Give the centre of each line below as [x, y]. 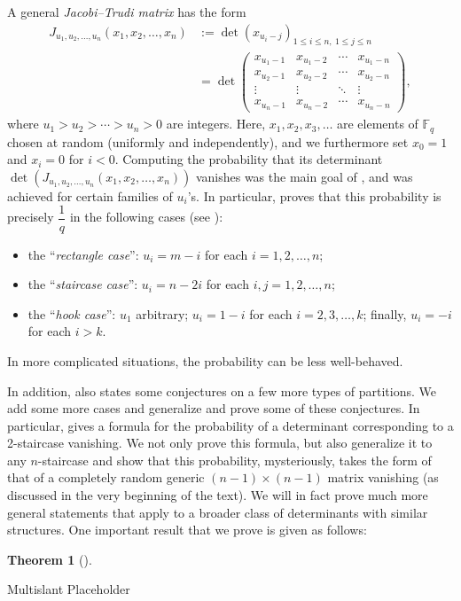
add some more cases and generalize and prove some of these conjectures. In [214, 408]
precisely [31, 217]
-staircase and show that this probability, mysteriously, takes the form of [234, 460]
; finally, [385, 313]
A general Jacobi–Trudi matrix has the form [127, 12]
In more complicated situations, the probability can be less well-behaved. [205, 360]
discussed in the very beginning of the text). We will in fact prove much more [218, 495]
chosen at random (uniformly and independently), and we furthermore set [208, 141]
